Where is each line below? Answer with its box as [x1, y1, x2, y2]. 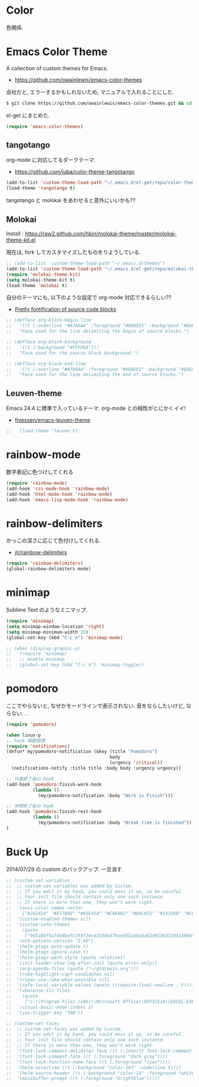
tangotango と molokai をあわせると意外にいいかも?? [6, 197, 136, 204]
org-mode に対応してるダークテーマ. [6, 157, 96, 164]
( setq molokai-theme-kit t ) [6, 277, 76, 283]
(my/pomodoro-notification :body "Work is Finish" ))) [37, 792, 174, 798]
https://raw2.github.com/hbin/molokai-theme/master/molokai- [24, 230, 177, 237]
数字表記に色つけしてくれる [6, 468, 74, 475]
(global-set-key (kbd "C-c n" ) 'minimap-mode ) [6, 635, 123, 640]
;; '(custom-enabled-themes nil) [6, 916, 92, 922]
